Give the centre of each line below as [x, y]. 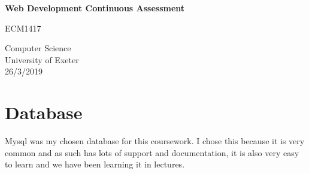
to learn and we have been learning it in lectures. [95, 164]
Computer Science [38, 48]
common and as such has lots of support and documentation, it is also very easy [152, 152]
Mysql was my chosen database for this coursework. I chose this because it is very [155, 141]
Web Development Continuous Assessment [95, 8]
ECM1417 [23, 28]
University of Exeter [42, 59]
